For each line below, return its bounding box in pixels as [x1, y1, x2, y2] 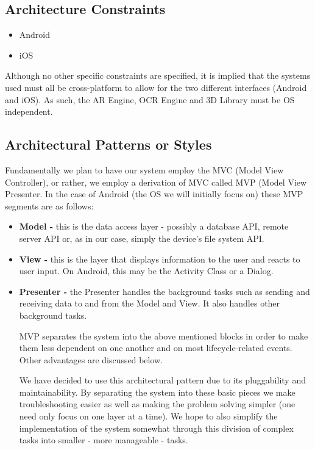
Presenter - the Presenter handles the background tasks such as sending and [19, 285, 310, 297]
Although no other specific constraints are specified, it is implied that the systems [5, 69, 311, 82]
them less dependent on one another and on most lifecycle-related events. [19, 341, 292, 354]
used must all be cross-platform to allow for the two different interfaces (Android [5, 81, 307, 93]
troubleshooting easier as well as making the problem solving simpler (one [19, 397, 296, 410]
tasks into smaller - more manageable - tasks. [19, 434, 188, 446]
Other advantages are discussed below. [19, 353, 163, 366]
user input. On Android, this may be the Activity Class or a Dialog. [19, 264, 274, 277]
